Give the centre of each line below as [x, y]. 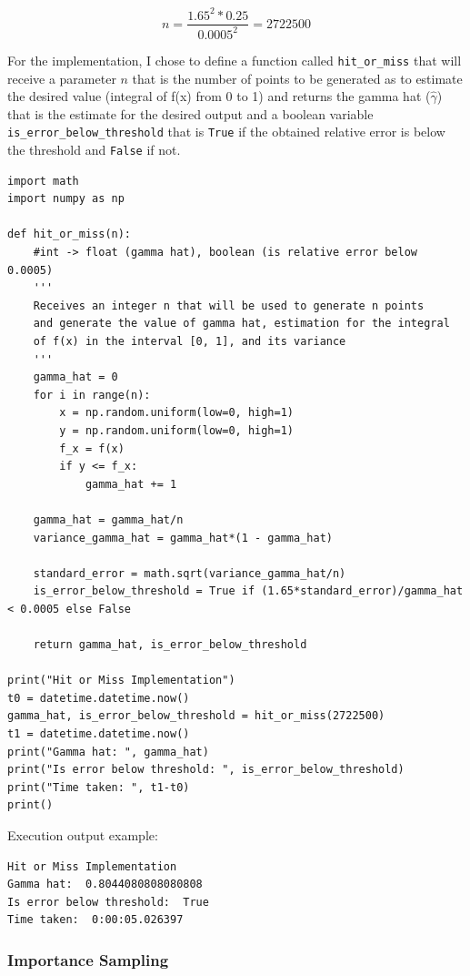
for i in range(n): [92, 395]
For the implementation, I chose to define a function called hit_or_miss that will [235, 60]
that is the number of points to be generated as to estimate [297, 78]
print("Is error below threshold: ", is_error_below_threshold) [206, 770]
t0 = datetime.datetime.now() [99, 698]
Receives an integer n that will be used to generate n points [229, 305]
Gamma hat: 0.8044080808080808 [105, 884]
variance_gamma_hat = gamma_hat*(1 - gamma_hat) [183, 538]
